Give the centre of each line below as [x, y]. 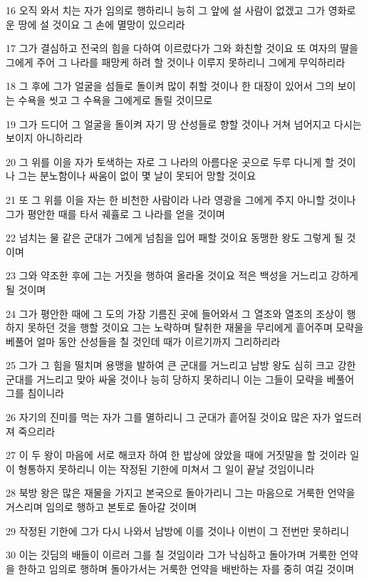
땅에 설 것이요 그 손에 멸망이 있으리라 [102, 24]
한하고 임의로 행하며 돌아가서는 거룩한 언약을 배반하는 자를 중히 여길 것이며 [186, 568]
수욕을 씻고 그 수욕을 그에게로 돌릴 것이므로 [115, 99]
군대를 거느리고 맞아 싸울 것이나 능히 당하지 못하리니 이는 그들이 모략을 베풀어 [180, 379]
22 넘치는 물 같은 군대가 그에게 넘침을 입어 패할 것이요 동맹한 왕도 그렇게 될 [175, 238]
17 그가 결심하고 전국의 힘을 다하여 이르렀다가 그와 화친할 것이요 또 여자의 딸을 [182, 48]
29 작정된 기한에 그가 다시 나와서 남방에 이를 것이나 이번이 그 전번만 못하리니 [178, 530]
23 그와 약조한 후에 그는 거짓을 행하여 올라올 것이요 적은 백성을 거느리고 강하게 [182, 275]
